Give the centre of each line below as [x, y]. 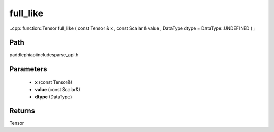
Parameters [28, 69]
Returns [22, 111]
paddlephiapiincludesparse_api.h [44, 55]
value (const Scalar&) [58, 90]
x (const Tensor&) [54, 82]
